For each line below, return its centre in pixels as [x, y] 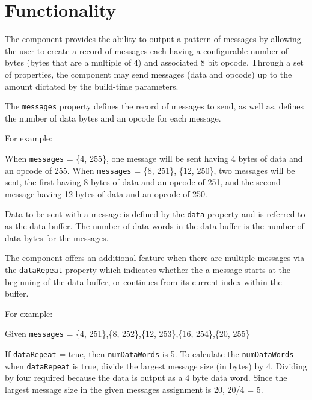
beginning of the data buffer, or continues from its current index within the [143, 281]
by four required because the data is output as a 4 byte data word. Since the [146, 377]
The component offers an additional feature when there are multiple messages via [155, 258]
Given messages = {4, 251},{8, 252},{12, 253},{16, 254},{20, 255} [127, 334]
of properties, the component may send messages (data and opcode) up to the [148, 74]
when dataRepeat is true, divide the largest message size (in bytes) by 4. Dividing [156, 365]
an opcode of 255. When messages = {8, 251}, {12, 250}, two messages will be [150, 170]
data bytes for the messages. [57, 237]
